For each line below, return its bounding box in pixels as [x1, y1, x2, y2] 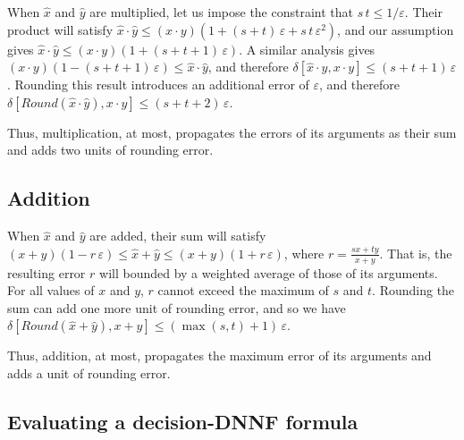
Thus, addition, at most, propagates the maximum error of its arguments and [7, 346, 432, 365]
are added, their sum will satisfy [89, 226, 266, 245]
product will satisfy [7, 20, 114, 38]
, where [283, 243, 325, 262]
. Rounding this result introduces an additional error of [7, 75, 309, 94]
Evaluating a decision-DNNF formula [7, 407, 359, 435]
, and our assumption [337, 20, 454, 38]
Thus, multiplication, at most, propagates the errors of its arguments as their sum [7, 123, 457, 141]
